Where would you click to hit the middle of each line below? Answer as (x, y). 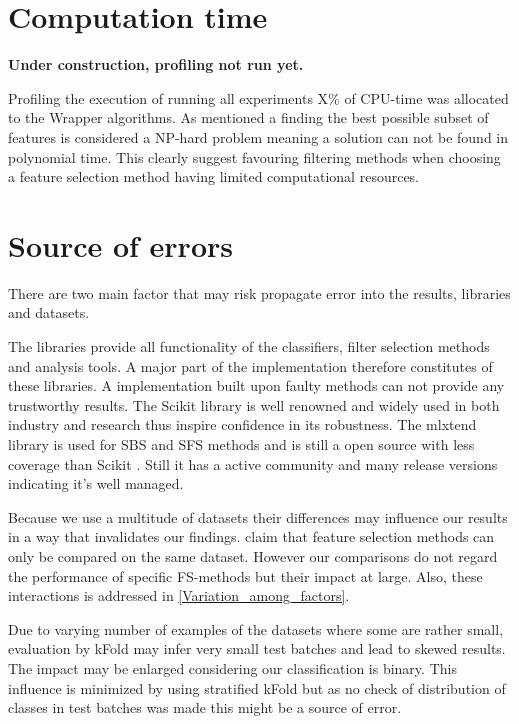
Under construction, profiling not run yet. (156, 64)
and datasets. (49, 312)
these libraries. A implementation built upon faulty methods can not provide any (256, 385)
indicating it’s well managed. (96, 483)
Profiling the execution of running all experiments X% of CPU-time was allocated (258, 97)
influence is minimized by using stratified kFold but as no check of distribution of (257, 687)
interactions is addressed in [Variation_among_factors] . (179, 595)
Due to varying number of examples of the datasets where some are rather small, (256, 628)
